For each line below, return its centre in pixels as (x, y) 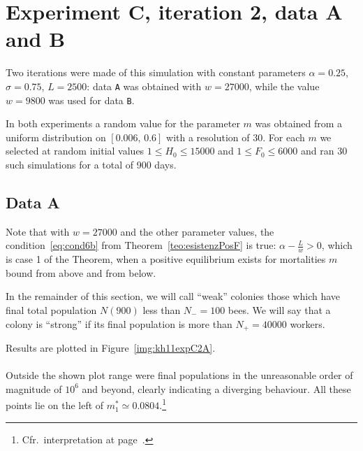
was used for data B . (91, 100)
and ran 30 (324, 151)
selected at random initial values (75, 151)
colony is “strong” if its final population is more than (119, 323)
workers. (308, 323)
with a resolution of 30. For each (236, 137)
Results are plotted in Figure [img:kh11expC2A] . (111, 348)
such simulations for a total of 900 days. (91, 164)
